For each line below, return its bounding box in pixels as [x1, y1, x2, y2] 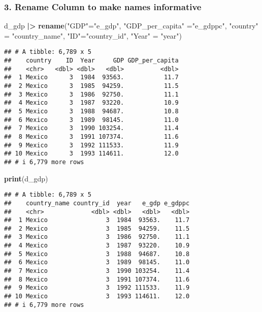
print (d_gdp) [4, 173, 48, 183]
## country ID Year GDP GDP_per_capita [4, 57, 179, 65]
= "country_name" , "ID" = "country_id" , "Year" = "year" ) [4, 30, 182, 41]
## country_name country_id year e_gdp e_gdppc [4, 199, 190, 207]
